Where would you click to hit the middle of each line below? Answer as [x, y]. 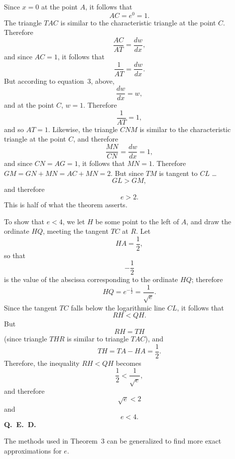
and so [14, 129]
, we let [74, 221]
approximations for [33, 450]
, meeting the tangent [76, 231]
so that [15, 255]
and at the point [29, 105]
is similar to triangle [98, 339]
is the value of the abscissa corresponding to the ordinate [91, 279]
